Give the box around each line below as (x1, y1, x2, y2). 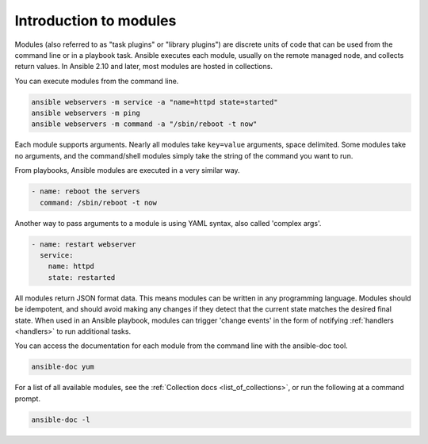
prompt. (14, 393, 41, 404)
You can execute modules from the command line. (14, 76, 179, 86)
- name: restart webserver (31, 239, 136, 249)
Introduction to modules (14, 12, 177, 29)
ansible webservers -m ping (31, 109, 140, 118)
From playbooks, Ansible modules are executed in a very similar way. (14, 166, 241, 175)
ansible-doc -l (31, 415, 90, 424)
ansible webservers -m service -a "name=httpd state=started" (31, 98, 278, 106)
